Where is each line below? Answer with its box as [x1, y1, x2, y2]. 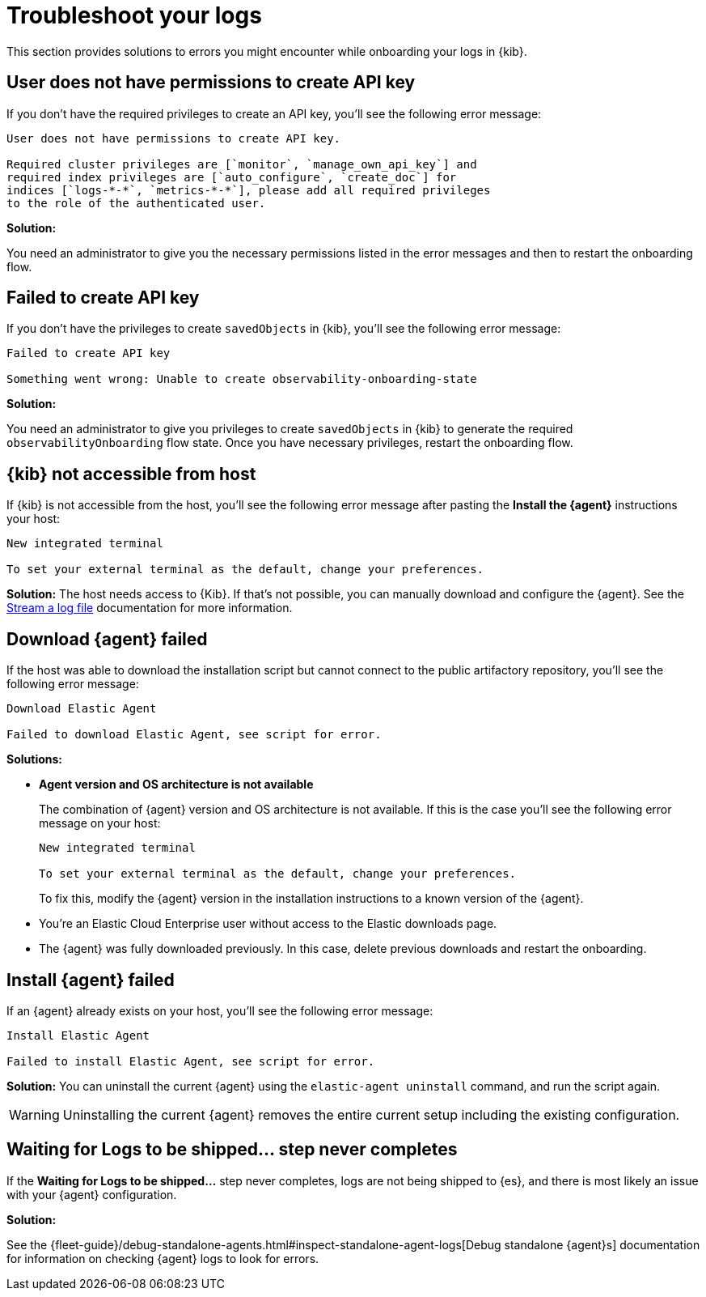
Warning [9, 1106, 60, 1123]
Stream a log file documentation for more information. [6, 601, 293, 615]
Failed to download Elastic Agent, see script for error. [6, 728, 382, 742]
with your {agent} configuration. [6, 1187, 177, 1201]
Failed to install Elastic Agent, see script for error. [6, 1054, 375, 1068]
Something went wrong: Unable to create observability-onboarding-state [6, 372, 477, 386]
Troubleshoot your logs [6, 2, 262, 29]
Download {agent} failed [6, 628, 208, 649]
